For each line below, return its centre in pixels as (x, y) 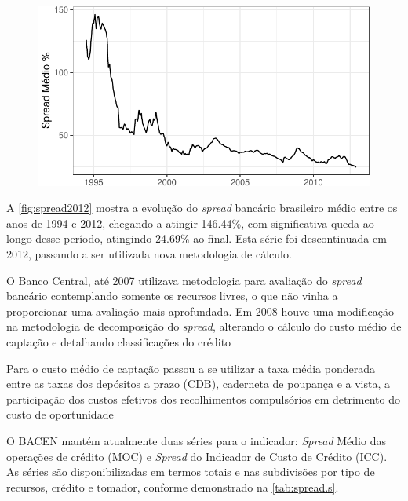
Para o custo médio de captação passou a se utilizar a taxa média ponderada (191, 368)
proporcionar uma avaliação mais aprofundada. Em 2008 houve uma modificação (200, 311)
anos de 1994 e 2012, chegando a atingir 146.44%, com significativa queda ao (190, 223)
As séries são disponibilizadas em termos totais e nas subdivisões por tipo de (191, 472)
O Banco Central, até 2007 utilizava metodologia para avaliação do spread (184, 280)
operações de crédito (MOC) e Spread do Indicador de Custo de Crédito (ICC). (197, 456)
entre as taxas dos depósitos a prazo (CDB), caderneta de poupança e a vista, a (198, 384)
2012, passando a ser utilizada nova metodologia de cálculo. (149, 254)
